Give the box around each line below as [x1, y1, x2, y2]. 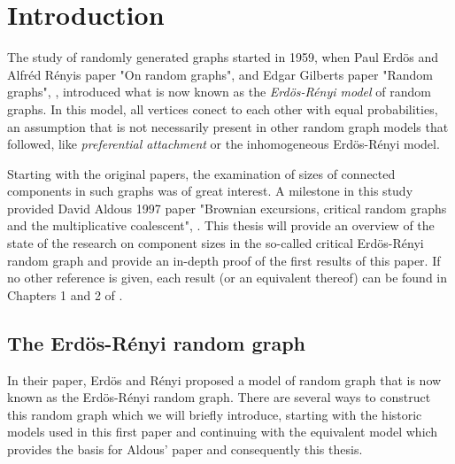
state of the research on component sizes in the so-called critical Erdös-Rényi [7, 234, 424, 252]
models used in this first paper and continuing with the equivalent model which [7, 422, 438, 441]
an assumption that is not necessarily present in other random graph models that [7, 117, 449, 135]
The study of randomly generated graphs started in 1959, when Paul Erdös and [7, 48, 439, 66]
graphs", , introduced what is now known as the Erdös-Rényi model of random [7, 82, 431, 101]
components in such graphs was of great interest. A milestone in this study [7, 182, 413, 200]
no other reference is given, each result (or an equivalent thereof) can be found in [7, 268, 447, 287]
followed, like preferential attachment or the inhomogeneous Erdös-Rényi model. [7, 135, 440, 153]
